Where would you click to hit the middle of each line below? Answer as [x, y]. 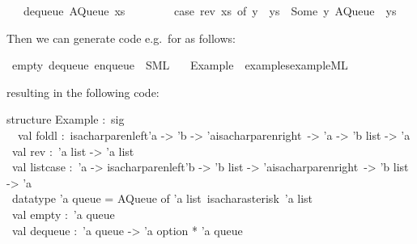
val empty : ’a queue [63, 214]
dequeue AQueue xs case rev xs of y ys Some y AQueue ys [210, 11]
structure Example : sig [66, 119]
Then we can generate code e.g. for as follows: [121, 38]
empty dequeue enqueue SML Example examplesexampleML [180, 65]
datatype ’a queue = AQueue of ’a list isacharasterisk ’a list [162, 198]
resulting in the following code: [83, 92]
